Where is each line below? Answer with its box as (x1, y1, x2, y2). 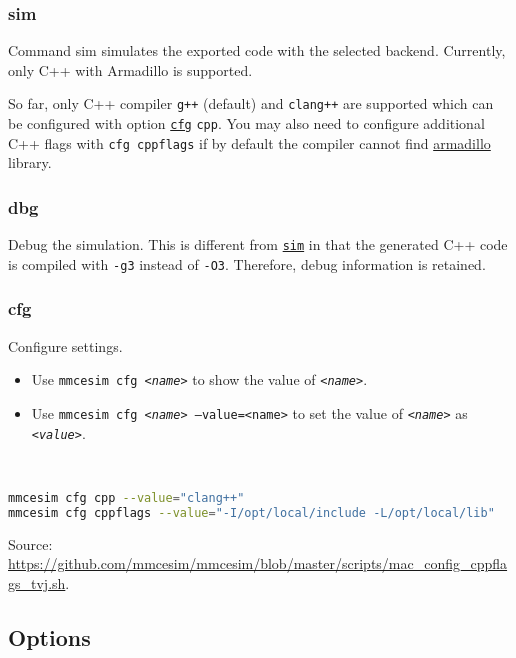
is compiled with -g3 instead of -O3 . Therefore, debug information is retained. (8, 253, 486, 274)
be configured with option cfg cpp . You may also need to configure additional (8, 113, 485, 134)
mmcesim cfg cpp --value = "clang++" (8, 490, 245, 505)
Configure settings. (8, 335, 123, 356)
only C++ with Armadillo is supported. (8, 59, 253, 80)
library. (8, 152, 52, 173)
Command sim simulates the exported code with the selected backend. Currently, (8, 40, 506, 61)
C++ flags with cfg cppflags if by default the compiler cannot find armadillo (8, 132, 491, 153)
